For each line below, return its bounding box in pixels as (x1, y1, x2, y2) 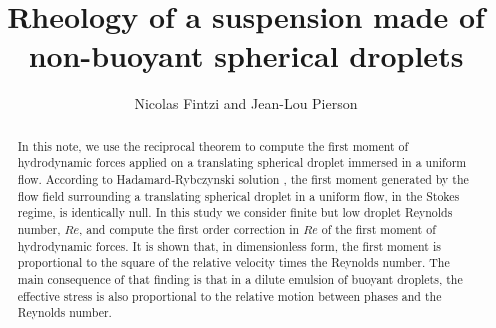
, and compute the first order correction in (79, 220, 300, 237)
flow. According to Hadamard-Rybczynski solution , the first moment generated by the (17, 171, 469, 188)
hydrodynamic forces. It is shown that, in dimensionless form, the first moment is (17, 237, 441, 254)
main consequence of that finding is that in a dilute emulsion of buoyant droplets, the (17, 270, 463, 287)
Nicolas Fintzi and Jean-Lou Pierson (134, 93, 358, 114)
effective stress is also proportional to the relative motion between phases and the (17, 287, 442, 304)
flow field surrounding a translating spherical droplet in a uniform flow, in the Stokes (17, 187, 460, 204)
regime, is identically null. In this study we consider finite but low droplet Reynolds (17, 204, 453, 221)
